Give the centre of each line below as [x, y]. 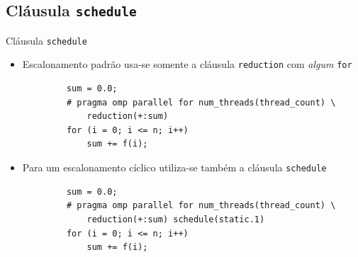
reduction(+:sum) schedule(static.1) [176, 219]
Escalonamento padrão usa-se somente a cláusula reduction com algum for [187, 64]
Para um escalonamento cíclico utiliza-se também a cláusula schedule [174, 167]
